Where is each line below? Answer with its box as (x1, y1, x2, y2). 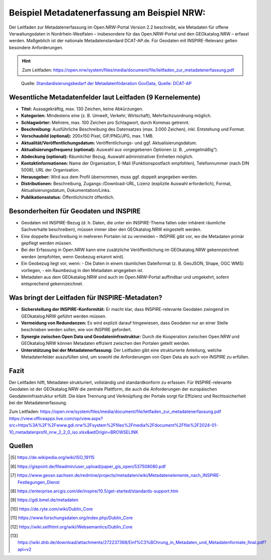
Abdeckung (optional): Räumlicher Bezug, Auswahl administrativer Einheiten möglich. (21, 153, 193, 159)
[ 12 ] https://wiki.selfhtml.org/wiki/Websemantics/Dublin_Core (10, 524, 133, 529)
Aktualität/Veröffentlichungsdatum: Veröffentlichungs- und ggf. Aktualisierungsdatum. (21, 140, 197, 146)
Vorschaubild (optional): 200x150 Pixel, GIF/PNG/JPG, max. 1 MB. (21, 133, 154, 139)
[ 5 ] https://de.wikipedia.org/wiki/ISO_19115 (10, 455, 95, 460)
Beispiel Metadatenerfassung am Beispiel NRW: (9, 7, 206, 18)
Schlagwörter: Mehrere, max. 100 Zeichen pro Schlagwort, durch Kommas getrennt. (21, 119, 190, 125)
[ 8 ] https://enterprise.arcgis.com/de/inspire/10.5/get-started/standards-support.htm (10, 488, 179, 494)
